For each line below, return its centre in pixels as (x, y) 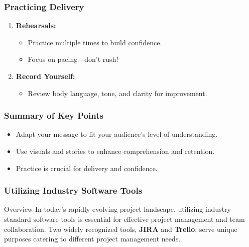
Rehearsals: (36, 25)
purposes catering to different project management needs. (92, 239)
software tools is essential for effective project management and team (139, 219)
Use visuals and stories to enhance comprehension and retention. (115, 151)
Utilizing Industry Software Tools (73, 190)
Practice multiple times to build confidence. (95, 42)
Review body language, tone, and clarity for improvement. (117, 93)
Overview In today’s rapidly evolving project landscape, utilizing (104, 209)
